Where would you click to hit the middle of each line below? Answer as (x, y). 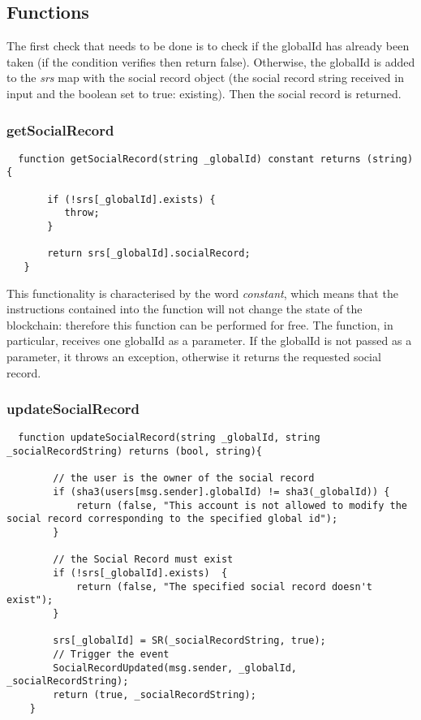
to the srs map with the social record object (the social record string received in (205, 78)
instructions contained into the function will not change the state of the (185, 309)
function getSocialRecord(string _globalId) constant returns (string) (216, 159)
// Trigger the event (111, 654)
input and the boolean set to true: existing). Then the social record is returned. (204, 93)
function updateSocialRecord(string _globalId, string (169, 438)
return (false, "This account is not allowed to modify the (241, 505)
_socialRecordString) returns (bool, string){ (134, 452)
